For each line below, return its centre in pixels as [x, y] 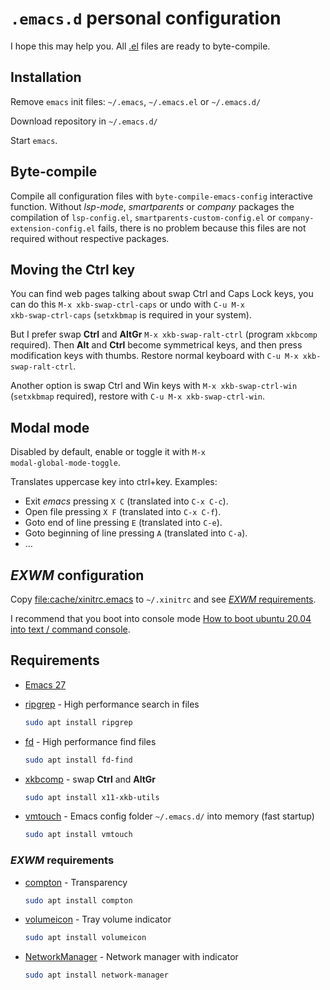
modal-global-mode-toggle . [65, 463]
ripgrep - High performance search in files [112, 704]
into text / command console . [70, 629]
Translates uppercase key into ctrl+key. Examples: [114, 482]
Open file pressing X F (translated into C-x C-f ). [123, 512]
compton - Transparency [76, 882]
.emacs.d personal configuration [146, 18]
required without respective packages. [90, 238]
